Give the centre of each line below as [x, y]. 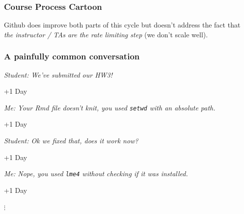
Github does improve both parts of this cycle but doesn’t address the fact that [122, 25]
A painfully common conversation [72, 56]
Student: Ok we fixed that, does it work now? [71, 141]
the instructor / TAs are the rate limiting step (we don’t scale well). [106, 34]
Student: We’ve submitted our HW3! [58, 74]
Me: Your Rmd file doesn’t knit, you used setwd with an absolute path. [110, 107]
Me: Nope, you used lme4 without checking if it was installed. [96, 174]
